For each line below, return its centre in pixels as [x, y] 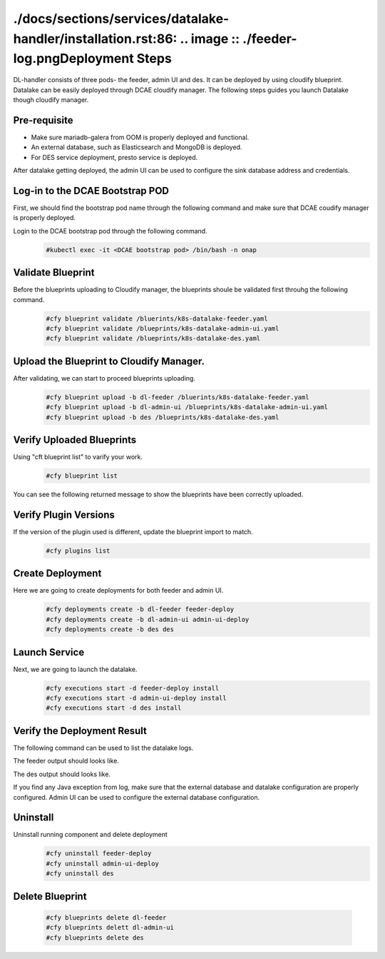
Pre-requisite [43, 120]
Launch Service [49, 652]
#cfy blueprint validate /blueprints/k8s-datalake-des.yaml [153, 338]
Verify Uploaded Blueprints [75, 440]
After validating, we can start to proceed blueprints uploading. [104, 378]
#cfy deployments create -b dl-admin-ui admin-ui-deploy [148, 619]
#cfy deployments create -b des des [110, 629]
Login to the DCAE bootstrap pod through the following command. [110, 231]
